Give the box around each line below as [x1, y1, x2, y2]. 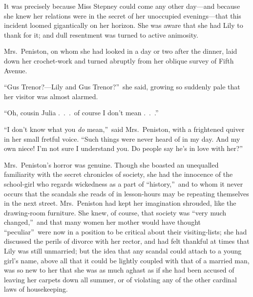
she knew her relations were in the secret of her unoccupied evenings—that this [4, 10, 241, 21]
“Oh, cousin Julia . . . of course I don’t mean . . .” [4, 107, 159, 118]
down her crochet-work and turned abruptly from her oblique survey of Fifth [4, 55, 234, 65]
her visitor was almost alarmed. [4, 91, 98, 101]
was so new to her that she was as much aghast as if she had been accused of [4, 265, 234, 275]
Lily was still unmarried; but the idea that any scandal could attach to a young [4, 246, 242, 256]
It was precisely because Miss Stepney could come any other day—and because [4, 1, 240, 11]
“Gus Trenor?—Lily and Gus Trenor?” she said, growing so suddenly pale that [4, 82, 240, 92]
